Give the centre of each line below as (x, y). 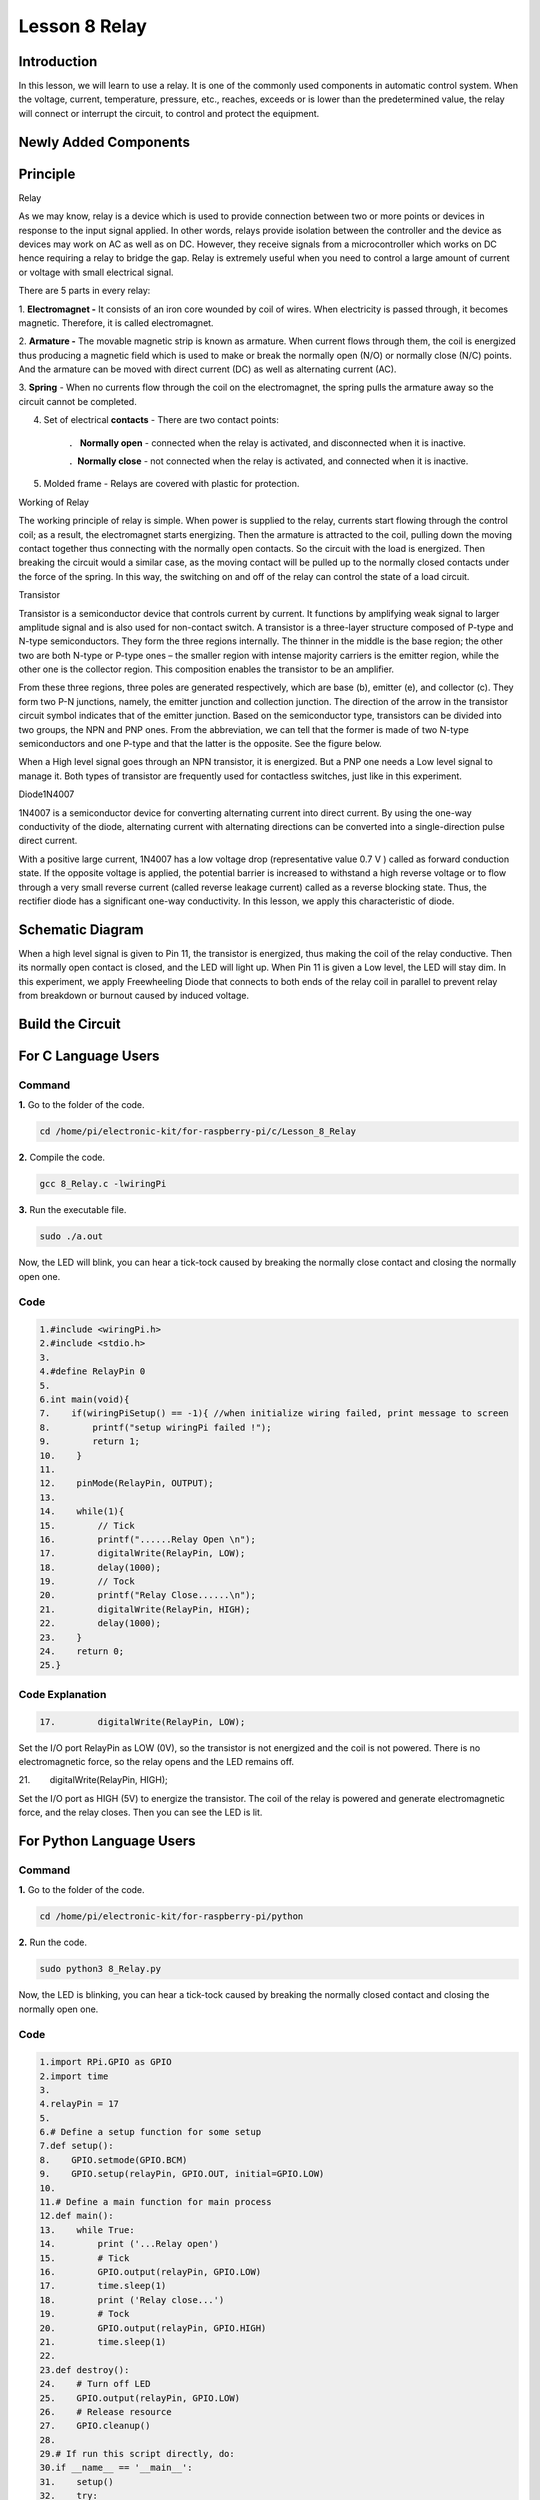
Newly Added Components (104, 141)
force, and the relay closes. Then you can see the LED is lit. (140, 1812)
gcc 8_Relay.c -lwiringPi (103, 1184)
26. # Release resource (105, 2411)
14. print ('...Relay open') (129, 2244)
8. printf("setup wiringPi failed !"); (155, 1427)
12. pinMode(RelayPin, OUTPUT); (126, 1483)
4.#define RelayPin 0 (92, 1371)
